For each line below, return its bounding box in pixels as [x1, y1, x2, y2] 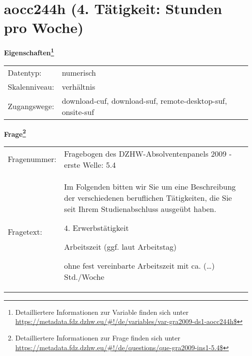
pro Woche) [4, 17, 84, 37]
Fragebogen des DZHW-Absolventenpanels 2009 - [64, 147, 232, 159]
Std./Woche [64, 271, 105, 282]
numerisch [62, 66, 96, 78]
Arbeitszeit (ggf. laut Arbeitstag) [64, 241, 177, 252]
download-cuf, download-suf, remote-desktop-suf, [62, 95, 227, 106]
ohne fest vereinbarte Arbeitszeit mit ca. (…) [64, 259, 215, 271]
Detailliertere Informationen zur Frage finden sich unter [15, 333, 181, 342]
